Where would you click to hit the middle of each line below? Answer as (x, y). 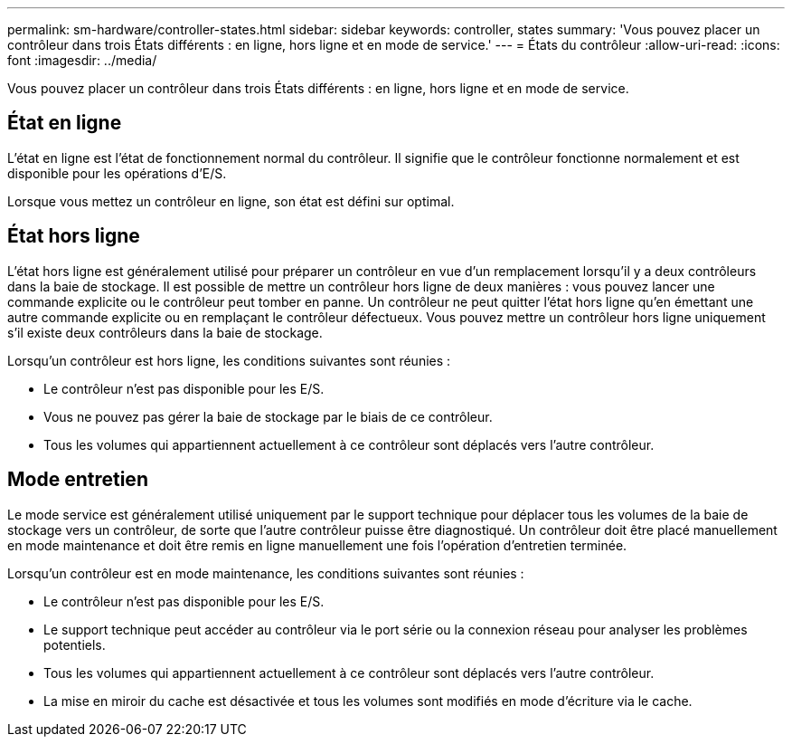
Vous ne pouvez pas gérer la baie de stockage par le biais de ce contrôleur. (268, 416)
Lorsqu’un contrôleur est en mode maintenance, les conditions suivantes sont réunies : (266, 573)
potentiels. (75, 644)
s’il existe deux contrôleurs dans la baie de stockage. (165, 332)
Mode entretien (78, 480)
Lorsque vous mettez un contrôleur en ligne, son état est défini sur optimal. (231, 201)
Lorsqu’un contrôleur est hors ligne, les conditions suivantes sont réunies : (229, 360)
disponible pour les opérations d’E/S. (117, 173)
